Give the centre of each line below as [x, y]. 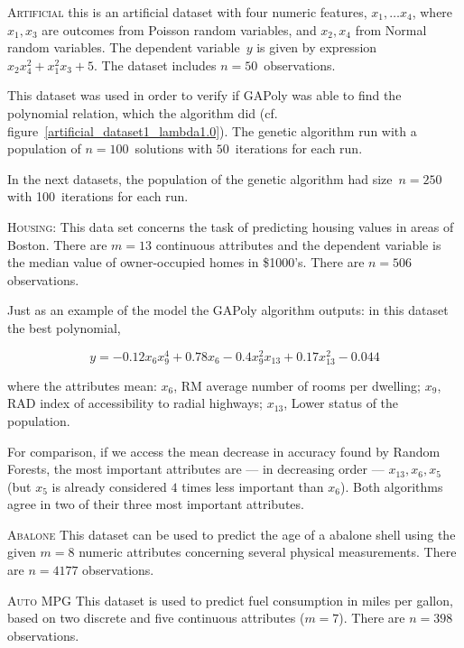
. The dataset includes [155, 65]
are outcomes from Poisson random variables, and [179, 29]
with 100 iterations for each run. [98, 196]
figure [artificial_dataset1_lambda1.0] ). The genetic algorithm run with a [212, 130]
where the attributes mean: [82, 385]
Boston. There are [57, 244]
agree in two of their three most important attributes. [156, 504]
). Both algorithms [391, 486]
